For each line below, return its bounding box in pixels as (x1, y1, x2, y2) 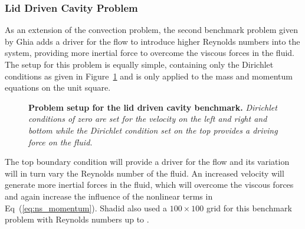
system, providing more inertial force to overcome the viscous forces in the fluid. (5, 47, 294, 59)
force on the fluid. (28, 135, 93, 148)
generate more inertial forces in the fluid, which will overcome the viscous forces (5, 178, 294, 191)
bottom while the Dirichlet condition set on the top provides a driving (28, 124, 278, 136)
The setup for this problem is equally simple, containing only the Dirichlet (5, 58, 274, 70)
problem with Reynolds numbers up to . (5, 213, 149, 225)
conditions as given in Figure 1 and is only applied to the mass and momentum (5, 69, 293, 82)
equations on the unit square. (5, 81, 111, 94)
